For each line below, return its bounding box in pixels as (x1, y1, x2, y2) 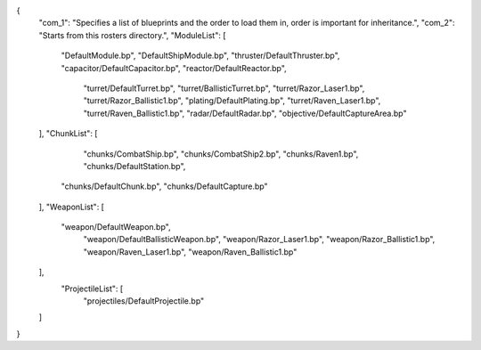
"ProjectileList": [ (61, 283, 124, 294)
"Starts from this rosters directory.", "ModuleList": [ (38, 29, 226, 40)
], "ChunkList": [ (38, 128, 98, 139)
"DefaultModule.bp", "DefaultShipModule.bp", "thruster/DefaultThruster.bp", (61, 50, 340, 61)
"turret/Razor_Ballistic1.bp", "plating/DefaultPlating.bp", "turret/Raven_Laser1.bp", (83, 95, 381, 106)
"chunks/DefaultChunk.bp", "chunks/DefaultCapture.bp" (61, 181, 268, 191)
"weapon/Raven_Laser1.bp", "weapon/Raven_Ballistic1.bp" (83, 246, 298, 257)
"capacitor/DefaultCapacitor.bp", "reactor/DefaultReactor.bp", (61, 62, 287, 73)
